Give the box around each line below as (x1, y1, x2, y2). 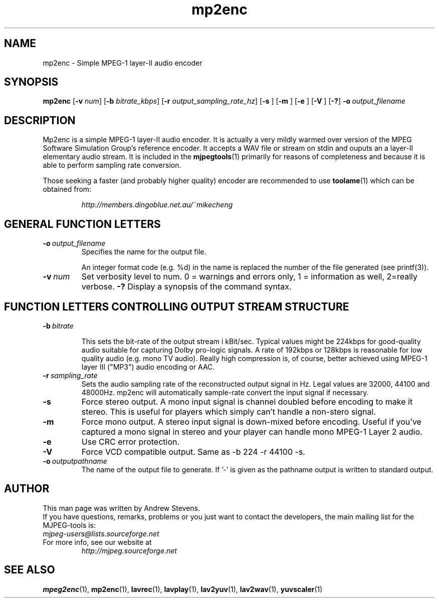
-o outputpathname (43, 456, 107, 465)
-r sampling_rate (43, 371, 98, 380)
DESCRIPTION (4, 114, 76, 127)
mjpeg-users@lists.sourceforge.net (43, 529, 159, 538)
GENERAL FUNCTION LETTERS (4, 217, 161, 230)
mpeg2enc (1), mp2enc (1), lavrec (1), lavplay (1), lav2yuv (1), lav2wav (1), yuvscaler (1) (43, 584, 323, 593)
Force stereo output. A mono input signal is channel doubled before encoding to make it (81, 396, 413, 407)
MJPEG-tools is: (43, 520, 96, 529)
